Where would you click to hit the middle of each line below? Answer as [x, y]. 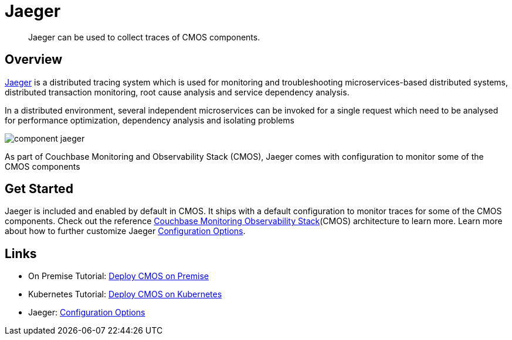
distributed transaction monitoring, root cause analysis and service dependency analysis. [177, 92]
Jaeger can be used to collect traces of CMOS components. [144, 37]
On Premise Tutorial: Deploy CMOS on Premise [118, 276]
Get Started [39, 189]
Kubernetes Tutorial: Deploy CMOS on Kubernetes [125, 294]
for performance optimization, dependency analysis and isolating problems [150, 120]
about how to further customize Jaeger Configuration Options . [125, 231]
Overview [34, 60]
